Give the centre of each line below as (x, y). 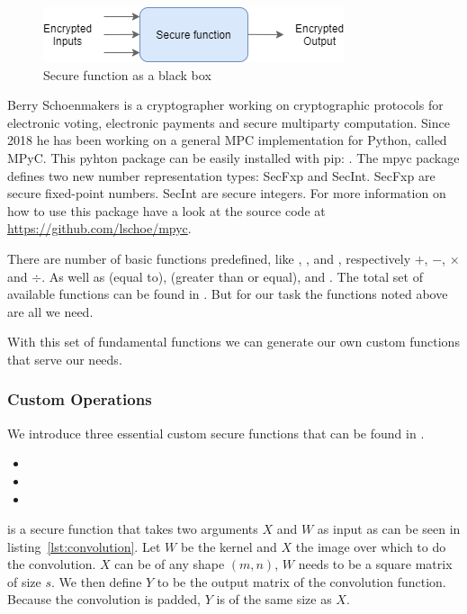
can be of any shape (170, 564)
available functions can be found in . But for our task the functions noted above (228, 294)
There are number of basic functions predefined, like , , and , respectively (209, 258)
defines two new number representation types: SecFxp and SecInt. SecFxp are (221, 175)
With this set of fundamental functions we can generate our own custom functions (233, 342)
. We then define (97, 581)
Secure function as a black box (127, 74)
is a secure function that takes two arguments (133, 529)
